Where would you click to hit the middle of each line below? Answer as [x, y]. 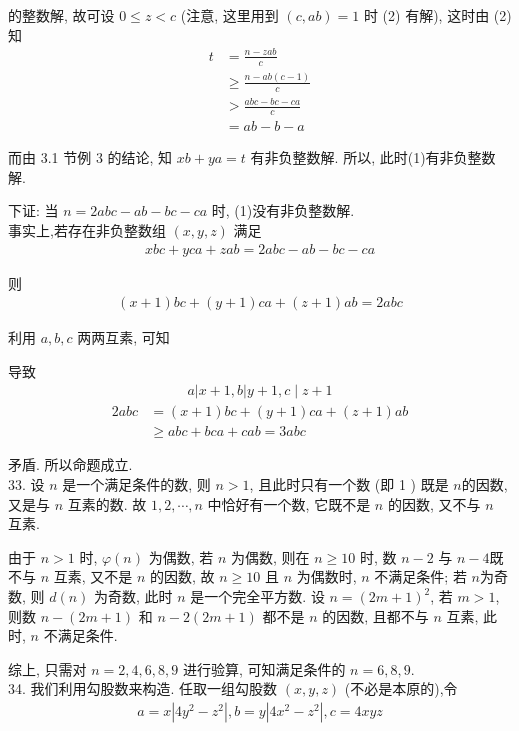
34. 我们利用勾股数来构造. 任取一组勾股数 [143, 688]
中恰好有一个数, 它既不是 [289, 503]
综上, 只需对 [47, 668]
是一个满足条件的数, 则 [136, 484]
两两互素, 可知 [123, 337]
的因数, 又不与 [434, 503]
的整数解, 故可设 [61, 15]
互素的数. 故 [107, 503]
